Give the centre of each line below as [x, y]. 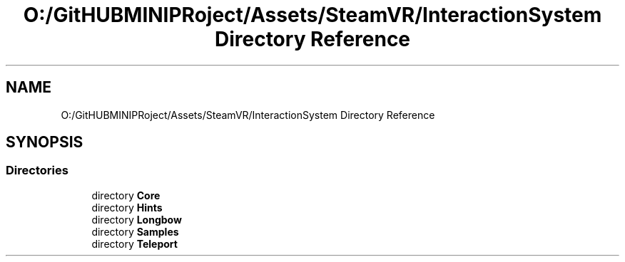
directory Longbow [137, 219]
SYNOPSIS [45, 142]
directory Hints [127, 207]
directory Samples [135, 231]
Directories [37, 171]
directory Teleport [134, 243]
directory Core [126, 195]
